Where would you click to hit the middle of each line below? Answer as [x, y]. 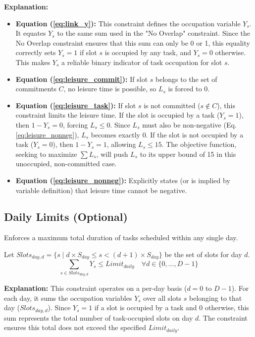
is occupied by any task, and [148, 52]
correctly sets [36, 52]
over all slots [162, 298]
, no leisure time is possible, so [110, 89]
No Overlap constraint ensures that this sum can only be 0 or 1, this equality [133, 42]
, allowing [121, 144]
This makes [33, 62]
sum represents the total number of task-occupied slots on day [99, 317]
